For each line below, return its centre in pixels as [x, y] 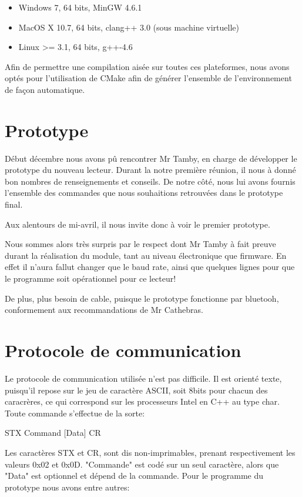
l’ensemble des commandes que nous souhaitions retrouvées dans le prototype [144, 193]
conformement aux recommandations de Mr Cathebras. [104, 310]
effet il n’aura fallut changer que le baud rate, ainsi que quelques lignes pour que [150, 267]
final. [14, 204]
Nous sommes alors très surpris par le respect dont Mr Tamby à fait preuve [140, 244]
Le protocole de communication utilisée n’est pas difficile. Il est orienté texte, [143, 378]
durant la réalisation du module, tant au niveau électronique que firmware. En [146, 255]
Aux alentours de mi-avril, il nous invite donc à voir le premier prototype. [137, 224]
